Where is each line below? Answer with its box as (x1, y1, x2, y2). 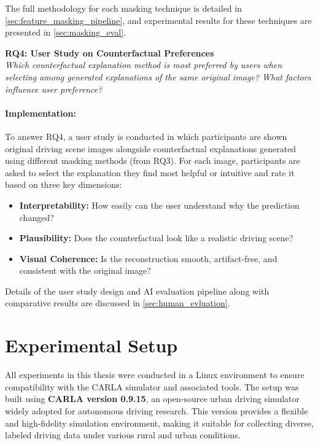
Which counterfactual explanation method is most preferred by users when (5, 58, 282, 71)
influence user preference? (5, 82, 103, 95)
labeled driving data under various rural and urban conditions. (5, 428, 241, 441)
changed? (19, 211, 54, 223)
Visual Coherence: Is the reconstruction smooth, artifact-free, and (19, 252, 277, 265)
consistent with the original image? (19, 264, 151, 277)
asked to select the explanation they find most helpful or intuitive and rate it (5, 166, 295, 179)
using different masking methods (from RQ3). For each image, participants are (5, 154, 300, 167)
